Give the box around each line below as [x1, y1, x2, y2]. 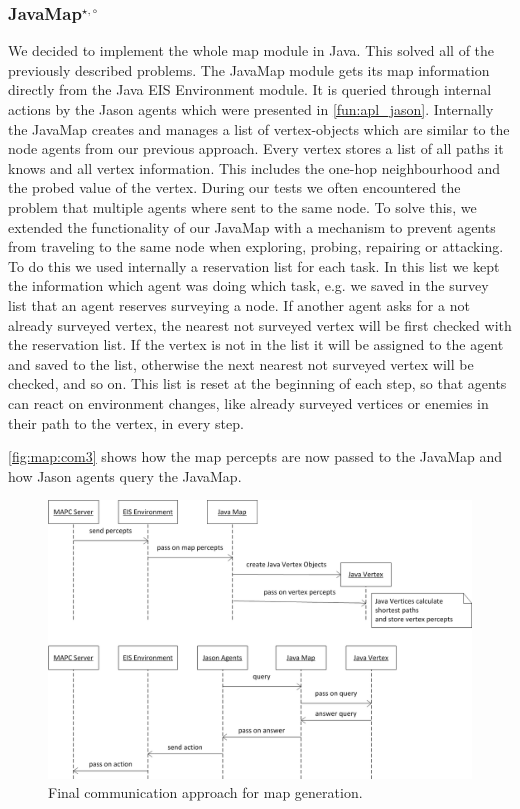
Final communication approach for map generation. [48, 782, 363, 803]
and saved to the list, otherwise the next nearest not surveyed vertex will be [8, 353, 474, 374]
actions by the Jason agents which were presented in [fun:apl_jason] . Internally [8, 99, 494, 119]
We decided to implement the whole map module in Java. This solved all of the [8, 40, 495, 61]
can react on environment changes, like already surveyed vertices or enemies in [8, 392, 489, 413]
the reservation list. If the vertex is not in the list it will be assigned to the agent [8, 334, 504, 355]
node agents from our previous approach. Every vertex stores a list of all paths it [8, 138, 504, 159]
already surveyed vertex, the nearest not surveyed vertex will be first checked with [8, 314, 512, 335]
